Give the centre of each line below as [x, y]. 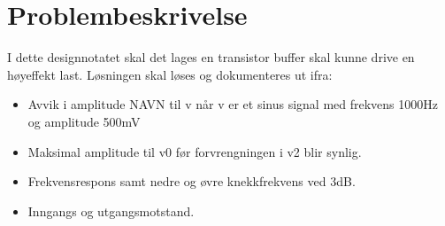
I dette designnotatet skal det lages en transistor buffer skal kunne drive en [211, 57]
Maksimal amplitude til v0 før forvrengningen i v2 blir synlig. [195, 151]
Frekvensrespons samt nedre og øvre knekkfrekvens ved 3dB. [192, 181]
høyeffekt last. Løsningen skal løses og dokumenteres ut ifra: [170, 74]
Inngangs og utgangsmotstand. [111, 210]
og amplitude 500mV [84, 121]
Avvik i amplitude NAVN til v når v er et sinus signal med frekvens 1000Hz [233, 104]
